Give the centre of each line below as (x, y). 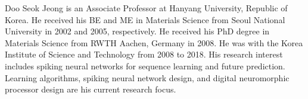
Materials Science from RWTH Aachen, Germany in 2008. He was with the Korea (154, 42)
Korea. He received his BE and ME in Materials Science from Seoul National (145, 19)
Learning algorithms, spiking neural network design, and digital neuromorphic (147, 77)
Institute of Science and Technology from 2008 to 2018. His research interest (144, 54)
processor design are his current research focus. (91, 89)
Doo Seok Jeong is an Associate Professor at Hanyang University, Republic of (146, 8)
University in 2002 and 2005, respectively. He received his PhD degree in (137, 31)
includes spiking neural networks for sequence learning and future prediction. (145, 66)
